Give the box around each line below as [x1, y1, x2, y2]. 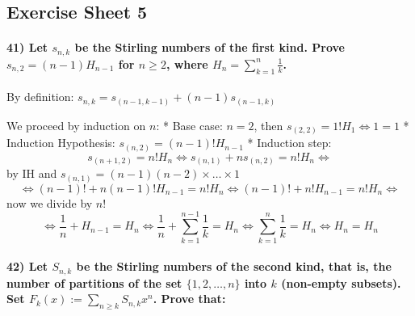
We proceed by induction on [6, 116, 146, 133]
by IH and [6, 165, 57, 182]
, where [166, 55, 208, 72]
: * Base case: [156, 116, 223, 133]
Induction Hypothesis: [6, 134, 115, 151]
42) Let [6, 258, 48, 275]
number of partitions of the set [6, 274, 182, 291]
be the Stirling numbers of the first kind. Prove [74, 39, 345, 56]
